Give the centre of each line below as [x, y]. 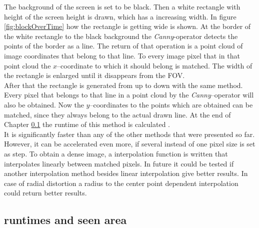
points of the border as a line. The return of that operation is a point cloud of [123, 46]
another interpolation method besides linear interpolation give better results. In [126, 173]
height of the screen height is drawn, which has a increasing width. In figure [120, 16]
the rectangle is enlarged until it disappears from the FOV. [94, 75]
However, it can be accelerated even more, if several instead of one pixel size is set [130, 144]
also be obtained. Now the [44, 104]
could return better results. [45, 193]
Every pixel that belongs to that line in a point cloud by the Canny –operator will [129, 95]
